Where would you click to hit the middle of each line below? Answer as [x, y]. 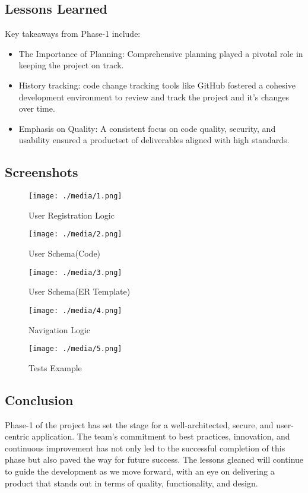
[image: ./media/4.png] [75, 310]
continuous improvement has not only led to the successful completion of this [145, 448]
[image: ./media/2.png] [75, 234]
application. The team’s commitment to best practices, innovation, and [161, 436]
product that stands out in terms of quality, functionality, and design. [131, 483]
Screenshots [42, 172]
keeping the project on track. [71, 65]
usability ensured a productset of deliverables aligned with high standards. [154, 140]
